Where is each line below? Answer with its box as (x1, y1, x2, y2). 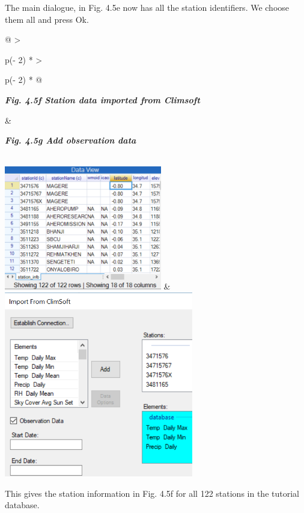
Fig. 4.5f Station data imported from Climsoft (5, 93, 200, 106)
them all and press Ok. (5, 13, 89, 25)
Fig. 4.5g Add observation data (5, 134, 136, 147)
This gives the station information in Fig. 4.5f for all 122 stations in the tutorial (5, 487, 299, 499)
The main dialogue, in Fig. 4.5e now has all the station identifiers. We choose (5, 1, 290, 13)
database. (5, 499, 40, 511)
